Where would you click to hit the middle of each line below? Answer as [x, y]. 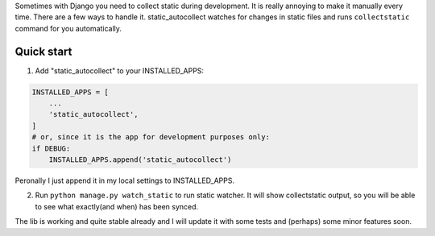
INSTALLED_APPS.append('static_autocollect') [140, 160]
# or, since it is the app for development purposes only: [151, 137]
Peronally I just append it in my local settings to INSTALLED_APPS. [125, 180]
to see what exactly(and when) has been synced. [117, 206]
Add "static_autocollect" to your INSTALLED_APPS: [120, 70]
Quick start [43, 51]
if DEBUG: [51, 148]
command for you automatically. [68, 28]
